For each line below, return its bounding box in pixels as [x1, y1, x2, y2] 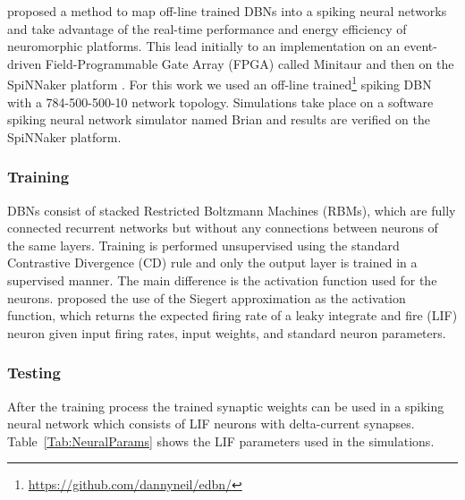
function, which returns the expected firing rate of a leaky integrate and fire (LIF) [7, 306, 458, 325]
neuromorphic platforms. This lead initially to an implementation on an [7, 37, 401, 55]
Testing [7, 361, 61, 384]
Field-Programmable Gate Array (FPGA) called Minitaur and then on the [45, 54, 454, 72]
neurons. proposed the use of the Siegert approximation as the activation [7, 288, 406, 307]
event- [404, 37, 437, 55]
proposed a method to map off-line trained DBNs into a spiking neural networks [7, 2, 447, 20]
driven [7, 54, 42, 72]
